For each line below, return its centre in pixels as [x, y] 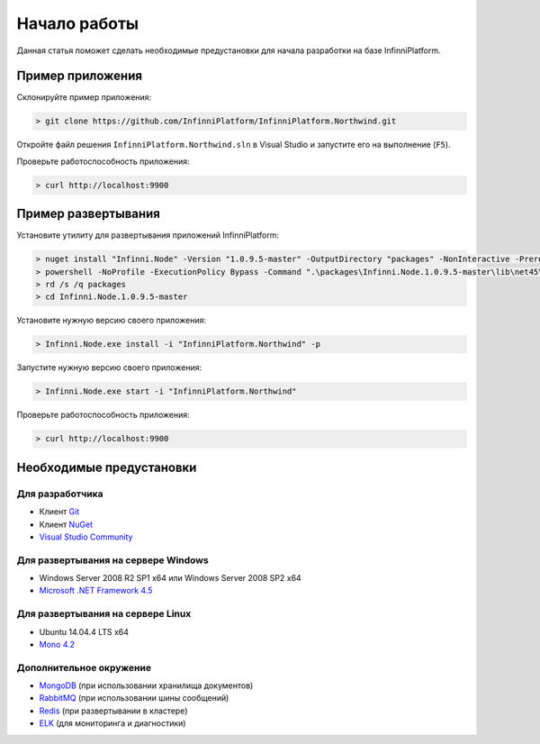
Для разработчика [60, 494]
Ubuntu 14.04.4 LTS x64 [84, 631]
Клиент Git [59, 512]
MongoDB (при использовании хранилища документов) [146, 685]
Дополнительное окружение [84, 667]
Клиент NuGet [66, 524]
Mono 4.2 [57, 644]
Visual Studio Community [86, 537]
